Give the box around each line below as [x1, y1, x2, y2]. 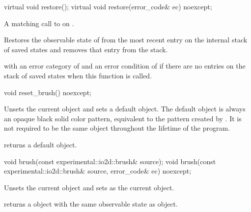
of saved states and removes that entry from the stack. [4, 44, 168, 54]
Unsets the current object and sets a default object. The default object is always [4, 104, 246, 114]
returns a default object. [4, 139, 77, 149]
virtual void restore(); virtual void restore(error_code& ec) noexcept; [4, 1, 212, 11]
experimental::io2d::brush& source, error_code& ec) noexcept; [4, 166, 192, 176]
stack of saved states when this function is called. [4, 70, 152, 80]
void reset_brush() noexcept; [4, 87, 91, 97]
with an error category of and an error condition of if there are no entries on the [4, 61, 246, 71]
